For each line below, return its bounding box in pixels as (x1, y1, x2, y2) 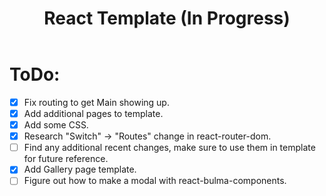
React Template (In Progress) (43, 7, 291, 30)
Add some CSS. (23, 119, 89, 131)
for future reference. (23, 153, 109, 165)
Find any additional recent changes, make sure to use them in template (23, 142, 316, 154)
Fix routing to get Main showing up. (23, 96, 170, 108)
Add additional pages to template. (23, 108, 164, 119)
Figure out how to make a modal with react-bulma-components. (23, 175, 287, 187)
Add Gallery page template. (23, 163, 137, 176)
